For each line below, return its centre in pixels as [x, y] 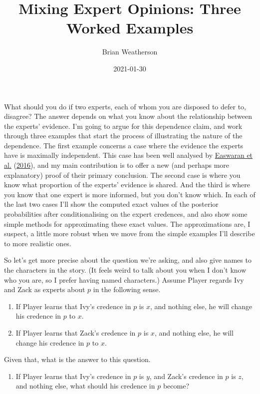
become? [176, 386]
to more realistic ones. [38, 243]
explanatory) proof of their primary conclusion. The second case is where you [122, 175]
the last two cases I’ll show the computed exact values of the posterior [111, 204]
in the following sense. [127, 289]
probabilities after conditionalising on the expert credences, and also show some [126, 214]
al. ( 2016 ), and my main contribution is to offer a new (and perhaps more [117, 165]
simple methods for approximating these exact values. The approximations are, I [127, 223]
